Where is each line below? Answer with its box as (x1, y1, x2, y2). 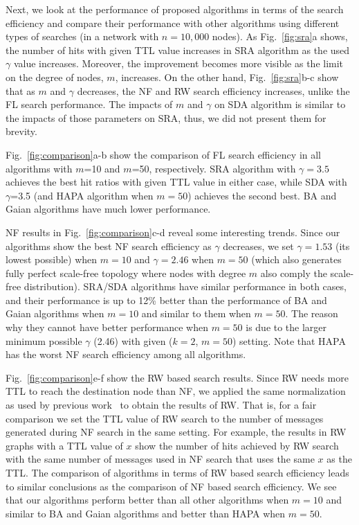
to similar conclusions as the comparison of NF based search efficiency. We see (6, 479, 337, 493)
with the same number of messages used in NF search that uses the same (6, 452, 315, 466)
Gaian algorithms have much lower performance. (6, 202, 211, 216)
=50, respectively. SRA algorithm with (131, 161, 296, 175)
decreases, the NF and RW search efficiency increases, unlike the (77, 83, 350, 98)
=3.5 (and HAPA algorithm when (10, 188, 154, 202)
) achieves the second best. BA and (187, 188, 337, 202)
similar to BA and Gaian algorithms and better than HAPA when (6, 506, 286, 520)
